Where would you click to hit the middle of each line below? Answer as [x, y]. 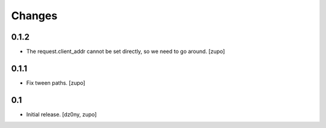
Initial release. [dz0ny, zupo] [62, 114]
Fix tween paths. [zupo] [56, 83]
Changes [34, 16]
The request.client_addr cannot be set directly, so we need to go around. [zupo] [126, 52]
